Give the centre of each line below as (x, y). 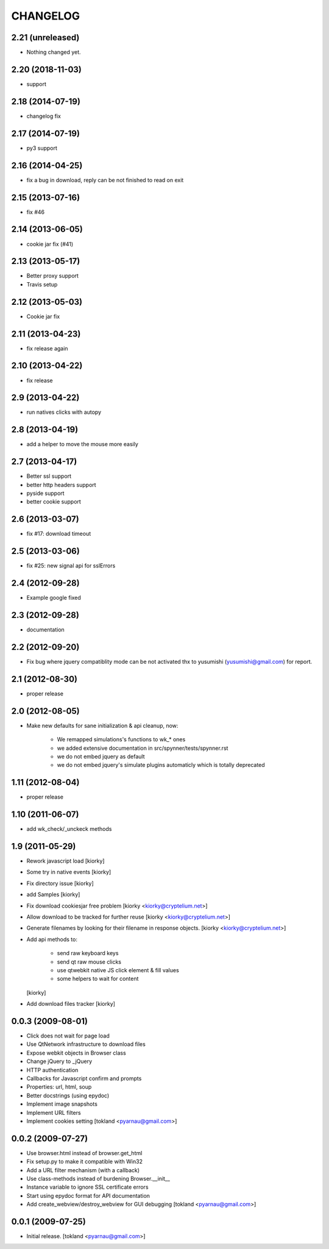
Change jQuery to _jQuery (59, 1061)
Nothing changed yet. (54, 52)
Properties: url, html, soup (59, 1087)
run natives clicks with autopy (64, 412)
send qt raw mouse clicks (89, 962)
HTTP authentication (52, 1070)
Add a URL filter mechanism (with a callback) (83, 1170)
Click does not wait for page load (68, 1036)
